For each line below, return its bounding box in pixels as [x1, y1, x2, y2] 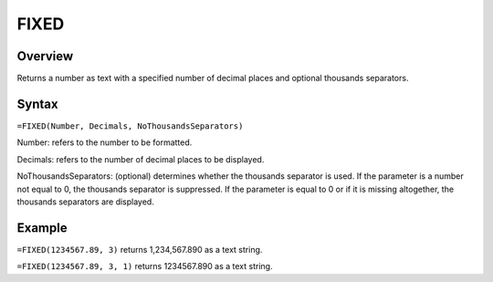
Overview [16, 48, 74, 64]
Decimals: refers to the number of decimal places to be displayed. [16, 153, 265, 164]
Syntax [16, 96, 58, 111]
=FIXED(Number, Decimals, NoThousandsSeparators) [16, 120, 244, 131]
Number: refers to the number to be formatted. [16, 137, 193, 148]
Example [16, 220, 68, 235]
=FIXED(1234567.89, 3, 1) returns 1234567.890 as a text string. [16, 261, 273, 272]
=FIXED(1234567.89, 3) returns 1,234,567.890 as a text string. [16, 244, 263, 255]
